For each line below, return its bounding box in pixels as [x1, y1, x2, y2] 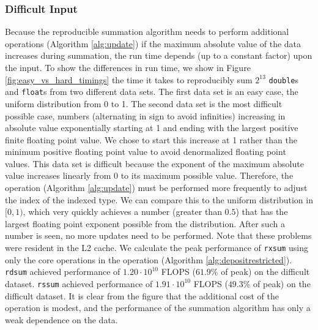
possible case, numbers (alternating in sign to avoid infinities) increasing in [5, 109, 286, 122]
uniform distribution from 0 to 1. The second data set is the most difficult [5, 97, 283, 110]
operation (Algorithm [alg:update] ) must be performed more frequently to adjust [5, 181, 308, 194]
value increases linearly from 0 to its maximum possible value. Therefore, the [5, 169, 294, 182]
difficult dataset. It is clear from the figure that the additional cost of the [5, 289, 279, 302]
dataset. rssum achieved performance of [5, 277, 153, 290]
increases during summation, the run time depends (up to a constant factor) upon [5, 49, 312, 62]
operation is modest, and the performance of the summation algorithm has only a [5, 301, 311, 314]
